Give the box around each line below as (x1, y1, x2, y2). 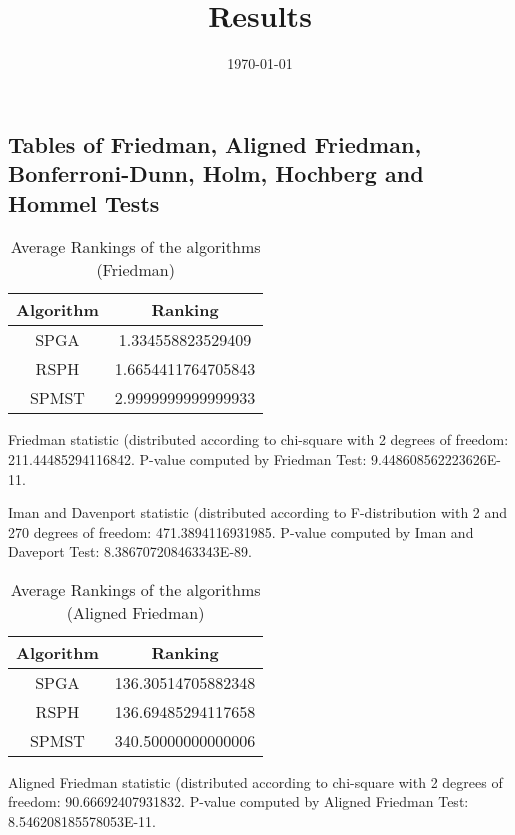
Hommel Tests (8, 187, 160, 218)
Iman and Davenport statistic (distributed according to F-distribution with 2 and (8, 502, 508, 523)
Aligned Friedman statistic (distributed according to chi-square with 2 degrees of (8, 771, 503, 792)
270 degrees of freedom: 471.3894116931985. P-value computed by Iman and (8, 521, 474, 542)
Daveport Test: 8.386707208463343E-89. (8, 541, 252, 562)
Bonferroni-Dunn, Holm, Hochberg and (8, 158, 424, 189)
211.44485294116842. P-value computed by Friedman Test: (8, 448, 367, 469)
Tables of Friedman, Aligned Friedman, (8, 128, 422, 159)
